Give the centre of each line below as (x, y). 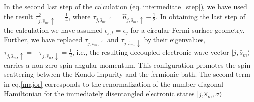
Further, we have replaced (43, 40)
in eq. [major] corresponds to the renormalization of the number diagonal (114, 84)
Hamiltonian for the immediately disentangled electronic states (99, 93)
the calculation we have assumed (53, 29)
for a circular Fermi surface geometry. (187, 29)
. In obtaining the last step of (201, 16)
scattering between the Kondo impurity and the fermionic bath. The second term (127, 74)
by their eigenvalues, (175, 40)
